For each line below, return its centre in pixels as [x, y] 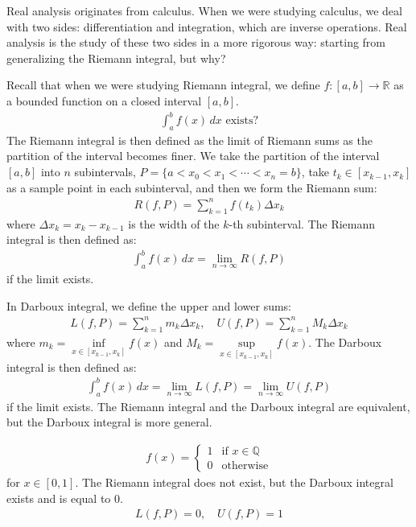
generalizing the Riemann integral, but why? [116, 58]
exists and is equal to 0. [65, 498]
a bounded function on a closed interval [104, 100]
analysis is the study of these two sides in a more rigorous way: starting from [196, 42]
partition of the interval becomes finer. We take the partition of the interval [193, 156]
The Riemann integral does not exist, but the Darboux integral [238, 482]
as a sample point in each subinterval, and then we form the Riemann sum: [192, 187]
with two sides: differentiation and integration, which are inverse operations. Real [207, 26]
